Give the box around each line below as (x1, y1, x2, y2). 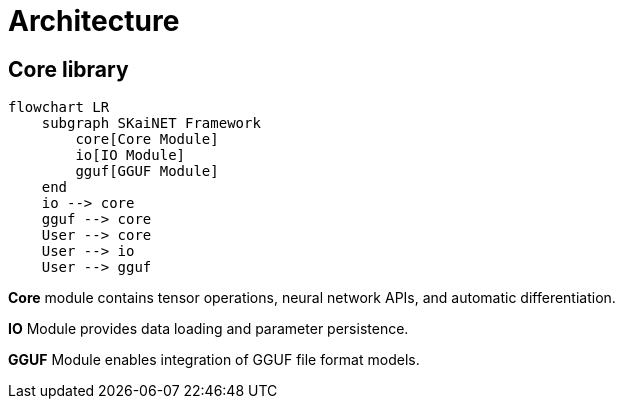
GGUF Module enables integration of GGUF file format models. (8, 351, 420, 369)
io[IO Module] (75, 147, 186, 164)
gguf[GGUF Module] (75, 163, 219, 180)
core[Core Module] (75, 131, 219, 148)
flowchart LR (8, 99, 110, 116)
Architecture (8, 4, 180, 38)
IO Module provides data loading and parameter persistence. (8, 320, 409, 338)
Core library (8, 56, 129, 82)
